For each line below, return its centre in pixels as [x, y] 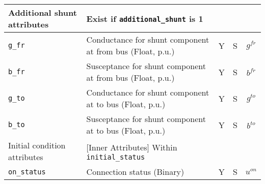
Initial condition [37, 145]
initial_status [116, 157]
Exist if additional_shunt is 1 [145, 18]
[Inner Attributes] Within [132, 147]
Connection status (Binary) [135, 172]
